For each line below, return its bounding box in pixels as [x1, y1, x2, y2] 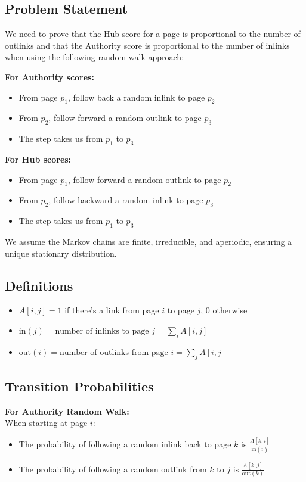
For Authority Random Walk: [5, 405, 129, 417]
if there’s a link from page [64, 304, 159, 316]
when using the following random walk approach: [5, 51, 184, 63]
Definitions [5, 276, 73, 294]
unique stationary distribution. [5, 247, 117, 259]
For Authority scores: [5, 70, 94, 83]
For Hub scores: [5, 153, 72, 165]
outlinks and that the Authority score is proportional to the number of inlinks [5, 39, 290, 51]
